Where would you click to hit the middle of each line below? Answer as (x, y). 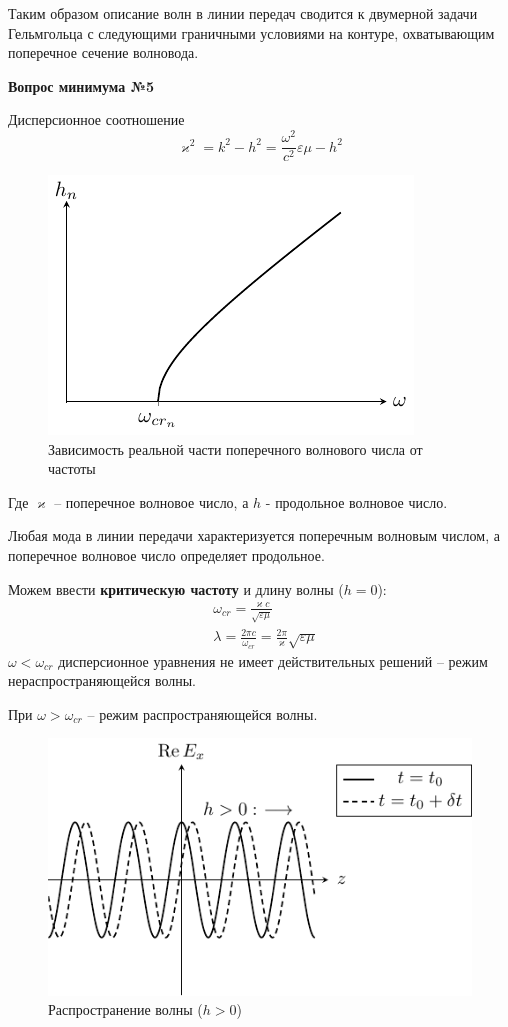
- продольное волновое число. (356, 501)
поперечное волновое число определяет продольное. (166, 555)
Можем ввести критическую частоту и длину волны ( (176, 588)
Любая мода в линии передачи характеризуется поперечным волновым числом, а (254, 535)
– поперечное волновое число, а (151, 501)
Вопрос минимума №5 (81, 85)
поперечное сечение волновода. (103, 52)
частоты (72, 468)
